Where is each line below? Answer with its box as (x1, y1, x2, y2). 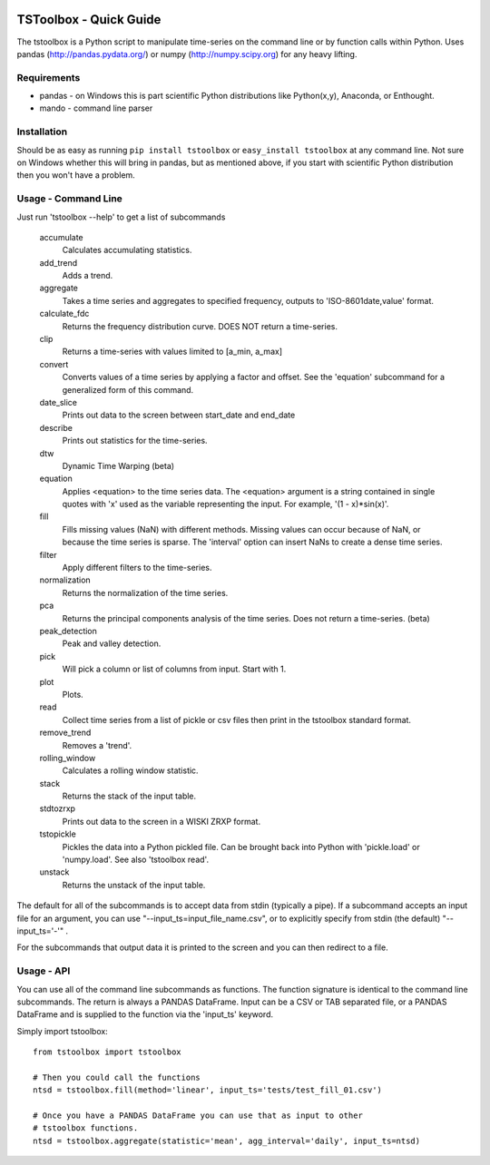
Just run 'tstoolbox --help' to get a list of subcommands (16, 211, 226, 222)
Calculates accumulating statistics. (62, 245, 192, 256)
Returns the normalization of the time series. (62, 587, 229, 598)
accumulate (39, 231, 83, 242)
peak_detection (39, 626, 97, 636)
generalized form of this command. (62, 384, 194, 395)
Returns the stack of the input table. (62, 790, 197, 802)
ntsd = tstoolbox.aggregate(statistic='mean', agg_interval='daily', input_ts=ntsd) (33, 1135, 421, 1146)
